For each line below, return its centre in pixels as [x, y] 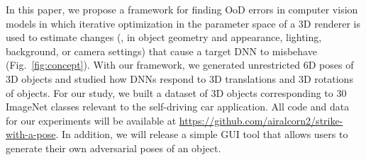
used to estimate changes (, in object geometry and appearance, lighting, [164, 37]
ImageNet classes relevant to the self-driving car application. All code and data [178, 107]
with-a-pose [31, 134]
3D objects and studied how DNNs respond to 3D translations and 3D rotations [179, 78]
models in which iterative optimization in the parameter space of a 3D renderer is [183, 23]
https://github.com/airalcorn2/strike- [261, 120]
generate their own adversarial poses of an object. [113, 148]
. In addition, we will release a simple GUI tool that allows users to [202, 134]
